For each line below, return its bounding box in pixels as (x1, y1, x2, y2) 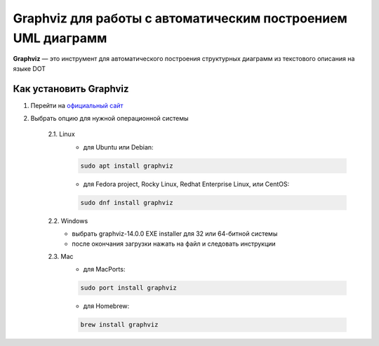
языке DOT (13, 64, 46, 73)
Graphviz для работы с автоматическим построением (13, 11, 347, 26)
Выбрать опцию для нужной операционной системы (30, 114, 189, 123)
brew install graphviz (80, 321, 159, 329)
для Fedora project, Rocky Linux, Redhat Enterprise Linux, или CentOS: (83, 180, 290, 188)
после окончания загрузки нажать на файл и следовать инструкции (72, 239, 277, 248)
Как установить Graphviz (13, 83, 129, 95)
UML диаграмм (13, 30, 107, 46)
